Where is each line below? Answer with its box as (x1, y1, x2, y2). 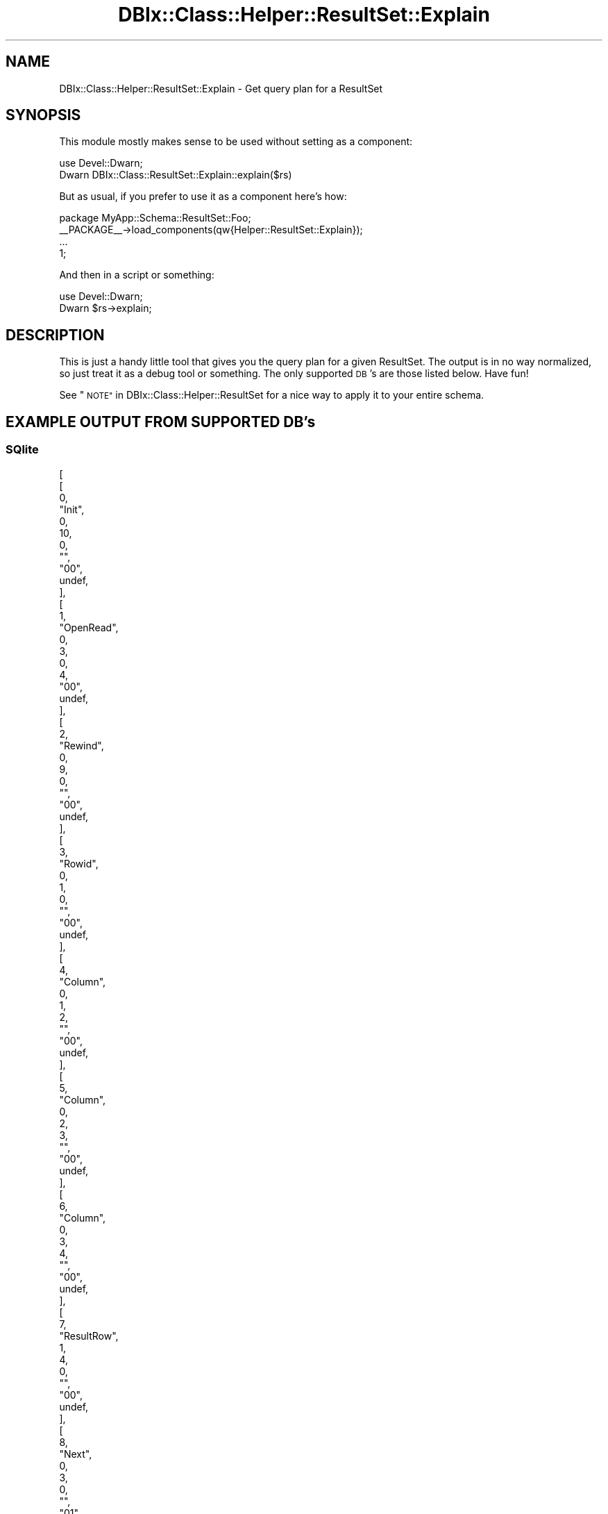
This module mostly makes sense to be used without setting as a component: (59, 135, 413, 148)
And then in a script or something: (59, 269, 214, 281)
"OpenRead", (59, 621, 119, 633)
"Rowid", (59, 857, 99, 870)
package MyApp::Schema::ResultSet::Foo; (59, 212, 251, 224)
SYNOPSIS (6, 106, 81, 124)
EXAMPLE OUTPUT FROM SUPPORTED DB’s (6, 413, 316, 431)
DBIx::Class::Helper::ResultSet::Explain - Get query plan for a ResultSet (59, 82, 383, 94)
